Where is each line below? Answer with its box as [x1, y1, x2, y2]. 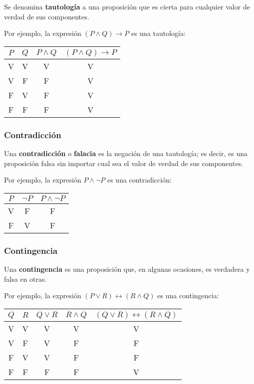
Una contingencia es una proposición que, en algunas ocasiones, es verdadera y [4, 264, 250, 274]
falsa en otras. [4, 273, 47, 284]
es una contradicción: [107, 175, 172, 185]
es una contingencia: [157, 290, 219, 301]
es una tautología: [131, 28, 186, 38]
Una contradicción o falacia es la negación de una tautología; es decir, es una [4, 148, 248, 158]
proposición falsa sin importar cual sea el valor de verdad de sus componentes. [4, 158, 244, 168]
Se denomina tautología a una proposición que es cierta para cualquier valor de [4, 1, 250, 11]
